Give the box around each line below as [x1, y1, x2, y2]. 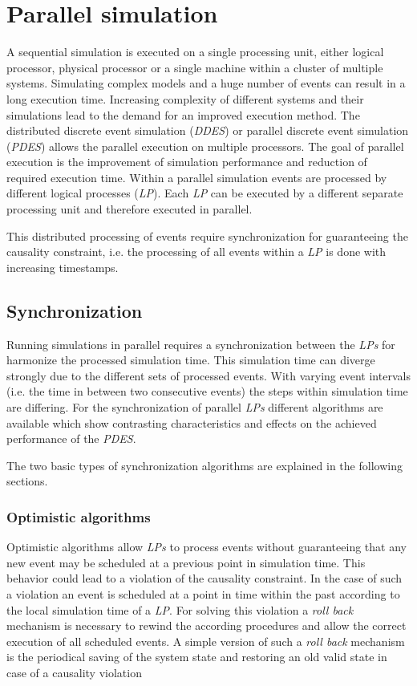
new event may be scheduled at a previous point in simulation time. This [6, 554, 366, 570]
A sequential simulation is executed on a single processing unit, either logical [6, 43, 384, 60]
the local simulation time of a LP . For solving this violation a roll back [6, 601, 354, 618]
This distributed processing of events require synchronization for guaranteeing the [6, 227, 408, 244]
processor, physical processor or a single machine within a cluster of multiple [6, 59, 383, 75]
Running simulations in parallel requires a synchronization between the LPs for [6, 335, 395, 352]
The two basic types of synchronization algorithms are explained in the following [6, 457, 403, 473]
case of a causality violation [6, 664, 142, 680]
